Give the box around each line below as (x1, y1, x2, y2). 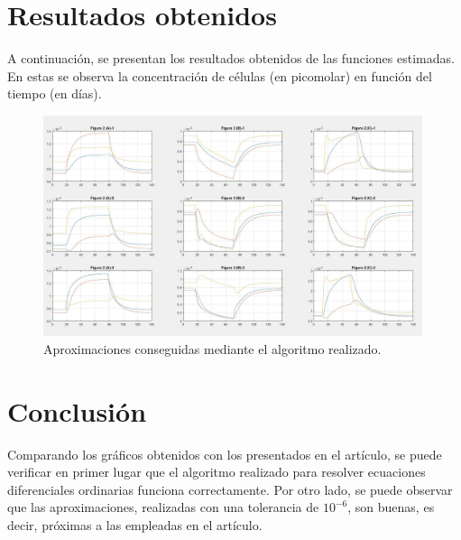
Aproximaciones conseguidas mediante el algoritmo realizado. (43, 339, 382, 358)
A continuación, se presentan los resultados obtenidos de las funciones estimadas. (7, 49, 455, 68)
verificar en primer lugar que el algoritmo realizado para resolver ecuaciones (7, 462, 426, 481)
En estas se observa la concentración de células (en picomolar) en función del (7, 66, 432, 85)
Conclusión (7, 392, 147, 429)
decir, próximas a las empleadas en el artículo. (7, 515, 263, 534)
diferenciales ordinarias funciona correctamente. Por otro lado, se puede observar (7, 479, 453, 498)
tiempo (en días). (7, 84, 102, 103)
